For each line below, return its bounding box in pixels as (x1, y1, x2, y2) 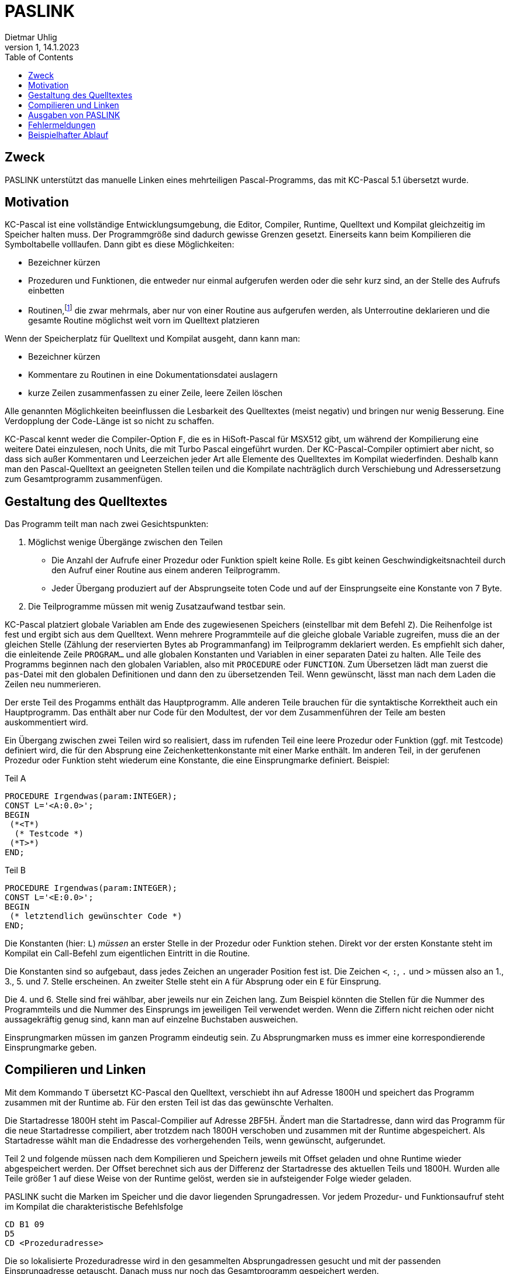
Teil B (5, 865, 26, 875)
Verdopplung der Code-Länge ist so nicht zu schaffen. (5, 416, 215, 426)
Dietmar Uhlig (5, 32, 57, 42)
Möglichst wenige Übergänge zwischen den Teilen (28, 536, 223, 547)
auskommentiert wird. (5, 717, 88, 727)
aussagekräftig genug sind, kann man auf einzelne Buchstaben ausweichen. (5, 1014, 298, 1024)
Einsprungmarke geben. (5, 1042, 97, 1052)
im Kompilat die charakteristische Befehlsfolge (5, 1201, 183, 1211)
